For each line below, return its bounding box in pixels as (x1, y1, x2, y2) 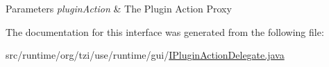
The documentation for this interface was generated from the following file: (6, 24, 324, 39)
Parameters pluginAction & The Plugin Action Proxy (6, 1, 232, 15)
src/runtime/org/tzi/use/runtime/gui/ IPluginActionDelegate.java (6, 48, 285, 62)
